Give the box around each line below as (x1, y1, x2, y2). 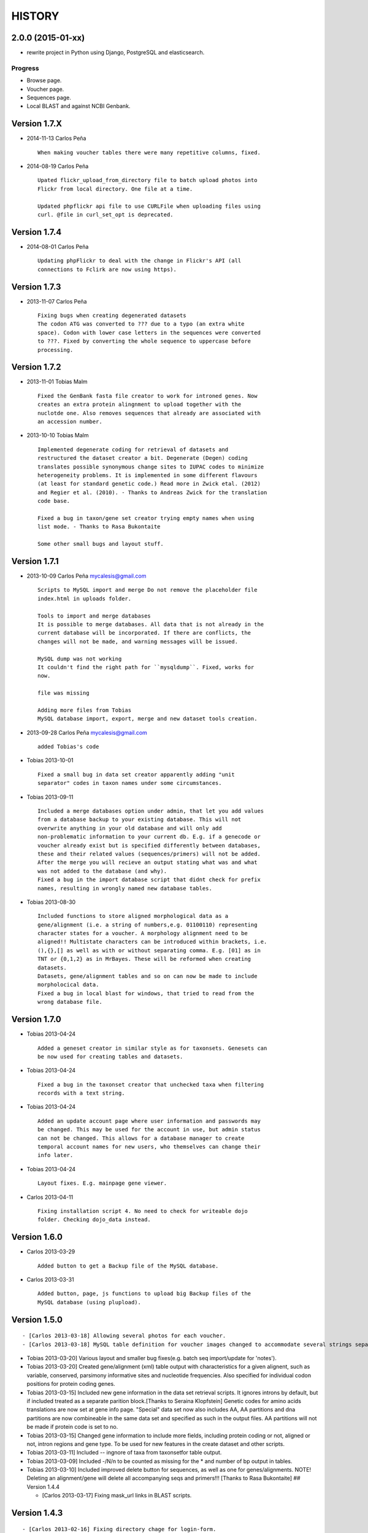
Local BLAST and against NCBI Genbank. (26, 102, 131, 110)
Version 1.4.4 (26, 1483, 60, 1490)
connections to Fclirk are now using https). (37, 266, 177, 273)
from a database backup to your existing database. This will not (37, 816, 242, 823)
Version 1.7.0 (11, 1014, 61, 1025)
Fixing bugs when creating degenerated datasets (37, 312, 186, 319)
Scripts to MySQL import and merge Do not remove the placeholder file (37, 586, 258, 594)
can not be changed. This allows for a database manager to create (37, 1134, 245, 1142)
